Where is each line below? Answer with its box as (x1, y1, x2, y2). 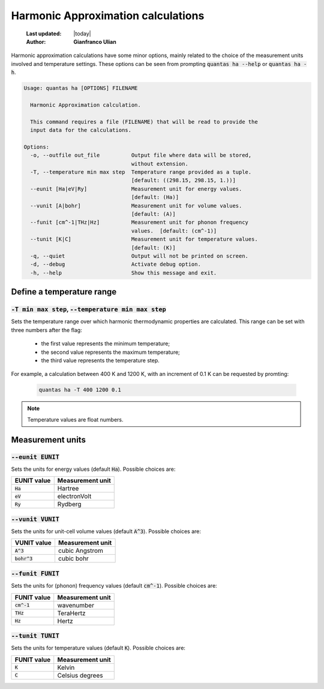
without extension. (131, 160, 188, 167)
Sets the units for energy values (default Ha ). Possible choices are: (11, 465, 176, 473)
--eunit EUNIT (11, 453, 60, 461)
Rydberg (57, 500, 82, 509)
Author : (26, 38, 46, 45)
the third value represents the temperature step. (41, 357, 160, 364)
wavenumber (57, 601, 94, 609)
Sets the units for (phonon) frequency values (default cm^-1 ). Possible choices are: (11, 582, 217, 589)
